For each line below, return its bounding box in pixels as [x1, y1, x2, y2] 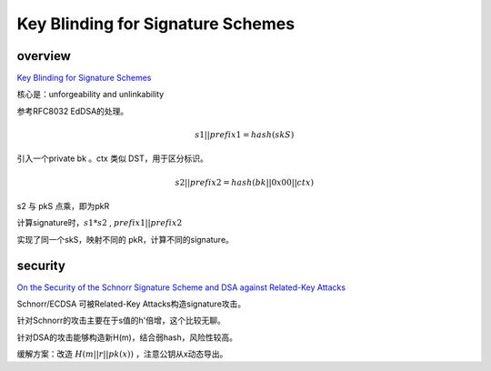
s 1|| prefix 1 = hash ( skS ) [194, 130, 295, 140]
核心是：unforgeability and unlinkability [16, 89, 165, 100]
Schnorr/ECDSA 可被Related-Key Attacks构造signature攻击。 [16, 298, 246, 309]
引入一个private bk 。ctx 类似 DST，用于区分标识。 [16, 153, 208, 164]
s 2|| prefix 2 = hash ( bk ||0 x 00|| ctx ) [175, 177, 314, 187]
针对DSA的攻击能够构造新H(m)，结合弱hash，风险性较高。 [16, 332, 238, 343]
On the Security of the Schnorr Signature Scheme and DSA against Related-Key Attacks [16, 282, 346, 293]
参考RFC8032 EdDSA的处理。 [16, 105, 129, 116]
